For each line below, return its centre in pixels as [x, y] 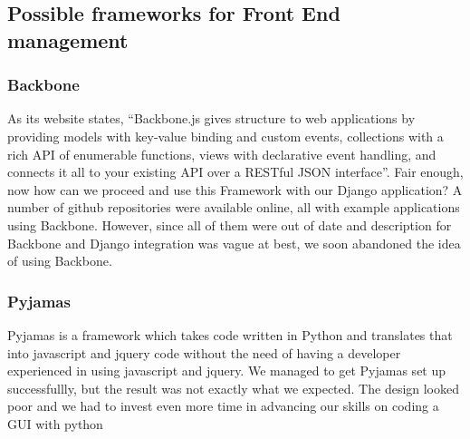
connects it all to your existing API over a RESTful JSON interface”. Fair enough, [235, 172]
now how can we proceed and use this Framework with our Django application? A [235, 189]
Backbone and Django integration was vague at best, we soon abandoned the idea [234, 243]
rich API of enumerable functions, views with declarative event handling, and [222, 154]
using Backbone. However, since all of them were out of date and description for [230, 224]
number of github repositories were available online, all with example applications [234, 207]
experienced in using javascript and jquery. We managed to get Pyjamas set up [227, 371]
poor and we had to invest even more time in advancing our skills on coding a [223, 406]
